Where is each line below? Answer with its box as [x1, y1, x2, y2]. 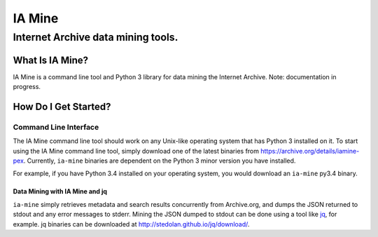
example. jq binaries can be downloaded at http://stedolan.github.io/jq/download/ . [13, 219, 250, 228]
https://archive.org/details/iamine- [260, 147, 360, 155]
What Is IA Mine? [13, 54, 89, 66]
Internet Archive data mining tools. [13, 31, 178, 43]
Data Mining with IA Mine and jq [13, 187, 108, 196]
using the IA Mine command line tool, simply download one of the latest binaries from [13, 147, 259, 155]
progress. [13, 83, 41, 91]
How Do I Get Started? [13, 100, 111, 112]
